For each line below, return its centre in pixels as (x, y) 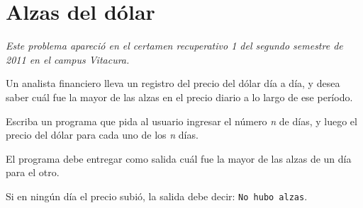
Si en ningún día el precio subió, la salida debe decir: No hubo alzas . (157, 196)
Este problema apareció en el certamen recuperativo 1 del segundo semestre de (174, 46)
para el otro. (33, 172)
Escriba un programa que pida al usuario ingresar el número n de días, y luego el (181, 121)
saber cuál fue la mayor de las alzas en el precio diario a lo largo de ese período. (179, 97)
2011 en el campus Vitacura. (68, 59)
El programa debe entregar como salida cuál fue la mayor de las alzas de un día (179, 158)
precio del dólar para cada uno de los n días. (102, 135)
